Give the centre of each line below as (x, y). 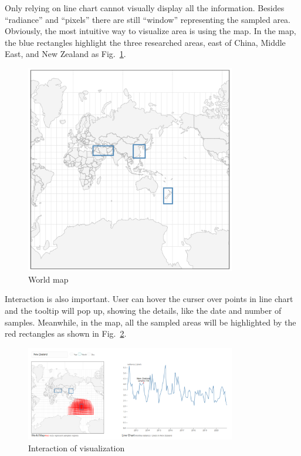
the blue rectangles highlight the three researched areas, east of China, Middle (145, 42)
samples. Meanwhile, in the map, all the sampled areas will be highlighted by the (150, 322)
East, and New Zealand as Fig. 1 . (65, 54)
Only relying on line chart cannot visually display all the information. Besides (145, 8)
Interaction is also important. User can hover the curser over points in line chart (149, 299)
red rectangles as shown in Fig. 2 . (66, 333)
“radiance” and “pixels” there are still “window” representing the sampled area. (148, 19)
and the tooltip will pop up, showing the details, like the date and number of (143, 311)
